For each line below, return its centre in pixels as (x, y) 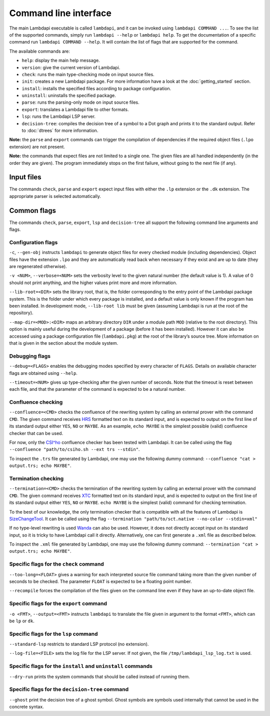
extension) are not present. (37, 147)
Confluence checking (36, 402)
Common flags (32, 210)
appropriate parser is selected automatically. (55, 196)
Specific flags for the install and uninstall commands (81, 666)
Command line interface (60, 13)
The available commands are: (39, 51)
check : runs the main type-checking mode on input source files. (88, 74)
